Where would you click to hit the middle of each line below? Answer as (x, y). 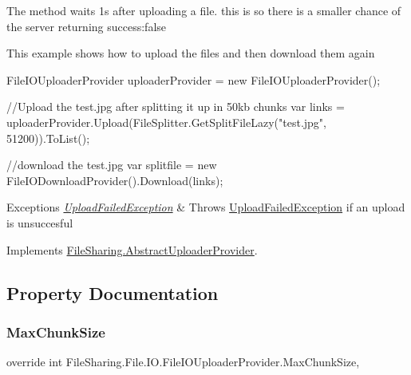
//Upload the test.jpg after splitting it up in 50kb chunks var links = (176, 107)
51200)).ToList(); (48, 138)
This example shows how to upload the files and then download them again (191, 53)
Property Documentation (113, 292)
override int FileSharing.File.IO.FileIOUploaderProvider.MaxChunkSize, (183, 362)
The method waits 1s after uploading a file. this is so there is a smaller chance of (204, 10)
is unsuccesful (40, 222)
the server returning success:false (87, 26)
